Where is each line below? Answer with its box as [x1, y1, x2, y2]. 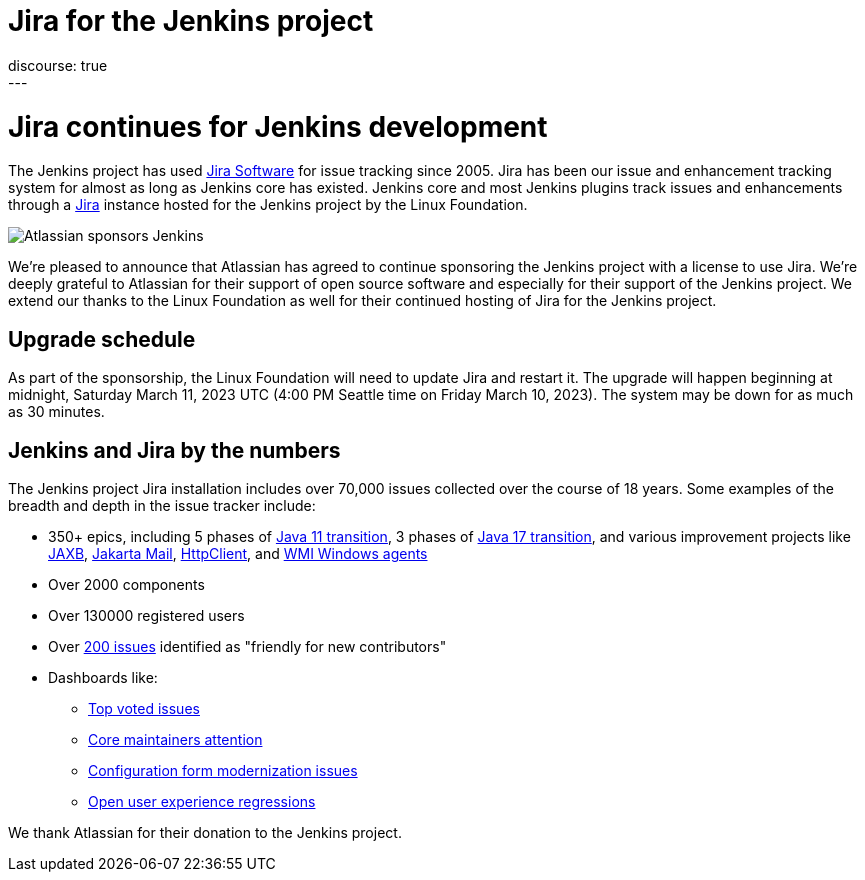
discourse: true [8, 56, 108, 74]
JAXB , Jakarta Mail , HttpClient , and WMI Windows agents [48, 544, 428, 562]
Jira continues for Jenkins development [8, 109, 548, 144]
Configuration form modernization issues [88, 761, 358, 779]
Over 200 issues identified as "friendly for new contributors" [48, 637, 447, 655]
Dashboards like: [48, 668, 158, 686]
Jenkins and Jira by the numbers [8, 437, 341, 463]
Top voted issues [88, 699, 200, 717]
